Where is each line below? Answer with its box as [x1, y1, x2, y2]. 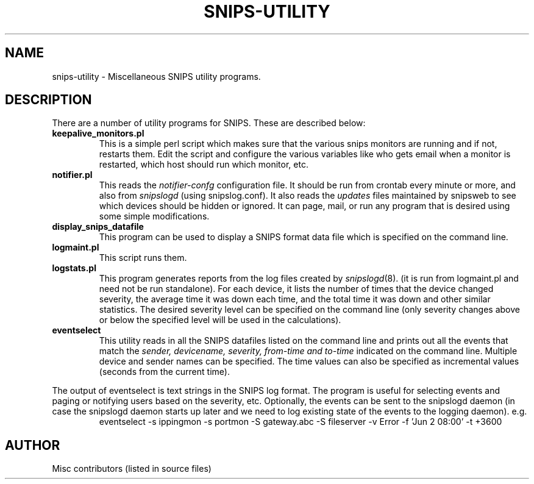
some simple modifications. [99, 211, 210, 222]
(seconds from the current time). [99, 366, 230, 377]
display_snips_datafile [52, 221, 144, 232]
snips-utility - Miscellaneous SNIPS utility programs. [52, 71, 261, 82]
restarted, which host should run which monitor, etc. [99, 159, 308, 170]
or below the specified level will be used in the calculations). [99, 315, 341, 326]
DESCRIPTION [5, 92, 92, 108]
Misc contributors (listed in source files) [52, 463, 212, 474]
